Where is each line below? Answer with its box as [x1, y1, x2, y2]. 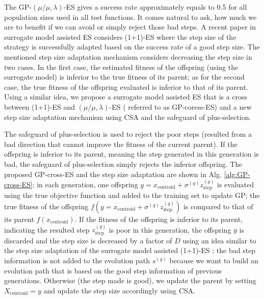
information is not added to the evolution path [4, 255, 150, 265]
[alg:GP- [224, 168, 250, 179]
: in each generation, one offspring [32, 179, 138, 189]
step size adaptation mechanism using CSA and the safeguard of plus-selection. [4, 111, 251, 122]
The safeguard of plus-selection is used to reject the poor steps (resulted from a [4, 129, 252, 139]
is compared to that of [183, 201, 253, 211]
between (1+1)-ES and [4, 101, 75, 112]
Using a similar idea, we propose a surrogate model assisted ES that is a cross [4, 91, 248, 102]
